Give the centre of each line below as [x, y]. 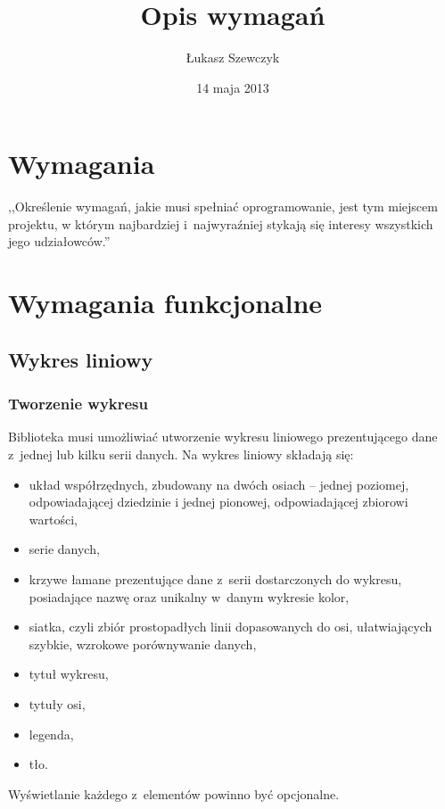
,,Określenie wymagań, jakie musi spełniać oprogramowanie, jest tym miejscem [223, 206]
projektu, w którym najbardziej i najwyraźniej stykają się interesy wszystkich [221, 223]
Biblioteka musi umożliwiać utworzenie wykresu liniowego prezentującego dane [223, 437]
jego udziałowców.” [59, 241]
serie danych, [64, 549]
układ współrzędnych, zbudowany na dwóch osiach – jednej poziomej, [219, 484]
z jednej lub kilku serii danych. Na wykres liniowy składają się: [181, 454]
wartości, [53, 519]
